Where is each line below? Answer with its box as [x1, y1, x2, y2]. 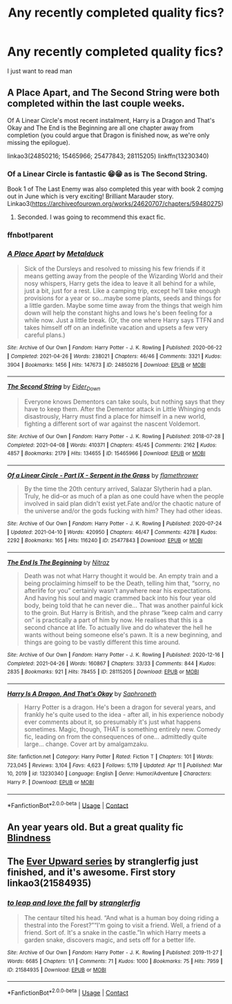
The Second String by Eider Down [7, 383, 101, 392]
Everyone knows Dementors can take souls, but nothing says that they [23, 397, 225, 406]
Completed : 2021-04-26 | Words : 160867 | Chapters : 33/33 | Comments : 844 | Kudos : [7, 660, 216, 667]
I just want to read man [7, 67, 72, 75]
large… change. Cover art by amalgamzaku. [23, 740, 148, 748]
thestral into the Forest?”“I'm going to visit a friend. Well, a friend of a [23, 921, 221, 930]
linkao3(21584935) [7, 877, 92, 889]
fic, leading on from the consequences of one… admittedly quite [23, 732, 207, 741]
